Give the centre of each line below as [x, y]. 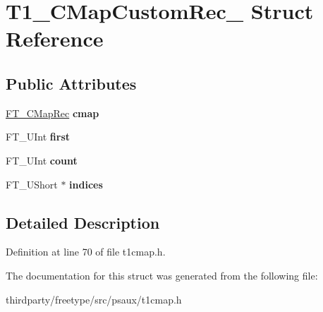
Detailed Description [83, 222]
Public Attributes [71, 83]
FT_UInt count [42, 160]
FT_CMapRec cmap [53, 113]
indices [86, 184]
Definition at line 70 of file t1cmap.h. [86, 252]
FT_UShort [32, 184]
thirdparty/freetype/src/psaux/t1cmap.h [94, 299]
